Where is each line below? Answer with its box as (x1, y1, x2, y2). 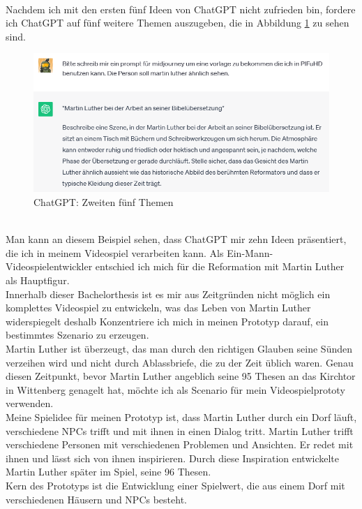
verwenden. (6, 396, 54, 411)
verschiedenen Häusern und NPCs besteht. (6, 492, 187, 506)
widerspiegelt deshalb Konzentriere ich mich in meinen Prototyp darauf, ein (6, 313, 329, 328)
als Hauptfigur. (6, 273, 70, 288)
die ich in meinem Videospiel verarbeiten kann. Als (6, 245, 224, 260)
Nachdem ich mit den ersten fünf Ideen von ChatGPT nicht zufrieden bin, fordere (6, 1, 356, 16)
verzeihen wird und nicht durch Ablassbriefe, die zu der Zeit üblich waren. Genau (6, 355, 354, 369)
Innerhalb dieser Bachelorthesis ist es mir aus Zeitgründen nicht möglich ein (6, 286, 331, 301)
